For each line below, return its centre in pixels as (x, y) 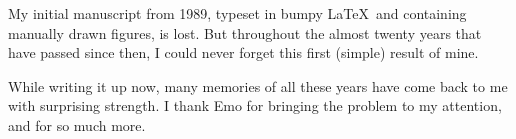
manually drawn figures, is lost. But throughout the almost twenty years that (245, 32)
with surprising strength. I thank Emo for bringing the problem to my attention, (255, 105)
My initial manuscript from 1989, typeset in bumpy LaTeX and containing (237, 13)
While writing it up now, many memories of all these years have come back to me (258, 85)
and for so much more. (77, 124)
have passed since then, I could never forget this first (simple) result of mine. (243, 52)
